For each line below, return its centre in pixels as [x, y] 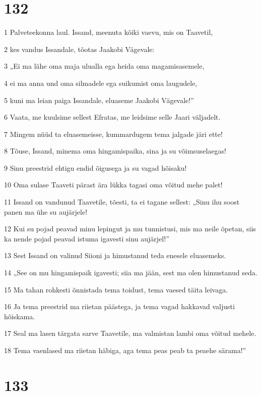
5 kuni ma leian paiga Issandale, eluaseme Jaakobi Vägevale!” [99, 100]
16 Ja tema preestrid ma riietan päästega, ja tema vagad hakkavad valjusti [119, 306]
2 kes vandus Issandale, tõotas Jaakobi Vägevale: [79, 49]
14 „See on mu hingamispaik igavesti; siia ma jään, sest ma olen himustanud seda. [131, 273]
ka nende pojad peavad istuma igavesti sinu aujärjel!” [87, 238]
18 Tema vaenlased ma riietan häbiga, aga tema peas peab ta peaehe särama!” [125, 350]
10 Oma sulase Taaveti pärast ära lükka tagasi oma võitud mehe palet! [113, 185]
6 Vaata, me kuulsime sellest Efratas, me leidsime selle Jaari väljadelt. [112, 117]
